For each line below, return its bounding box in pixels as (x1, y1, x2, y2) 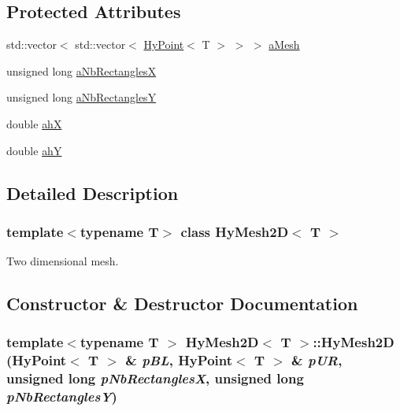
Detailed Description (6, 180, 179, 205)
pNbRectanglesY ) (6, 387, 117, 406)
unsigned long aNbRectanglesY (6, 89, 157, 106)
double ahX (6, 115, 62, 131)
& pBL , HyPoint (125, 350, 232, 370)
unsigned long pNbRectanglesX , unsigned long (6, 368, 304, 388)
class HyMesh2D (180, 221, 289, 241)
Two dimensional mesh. (6, 253, 119, 269)
